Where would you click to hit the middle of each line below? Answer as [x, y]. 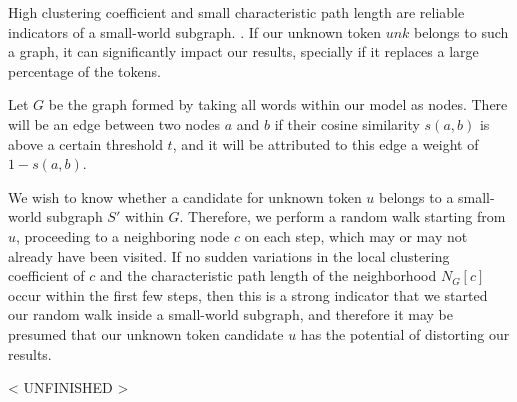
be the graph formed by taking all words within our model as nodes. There [278, 104]
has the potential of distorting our [405, 333]
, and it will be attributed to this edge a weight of [325, 143]
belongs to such [461, 31]
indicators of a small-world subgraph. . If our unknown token [194, 31]
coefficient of [46, 275]
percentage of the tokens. [84, 70]
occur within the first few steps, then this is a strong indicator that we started [248, 294]
